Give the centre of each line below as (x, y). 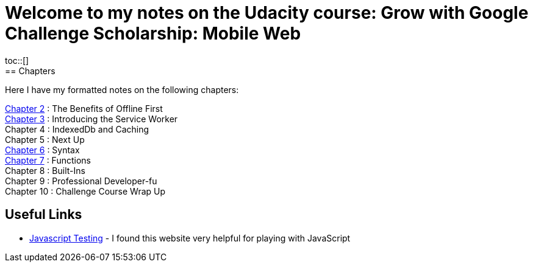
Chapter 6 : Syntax (42, 150)
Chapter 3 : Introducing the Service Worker (91, 119)
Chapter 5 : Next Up (45, 139)
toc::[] (17, 60)
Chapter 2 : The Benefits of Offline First (84, 108)
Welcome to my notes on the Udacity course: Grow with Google (267, 13)
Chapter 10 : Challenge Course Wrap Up (85, 191)
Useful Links (44, 215)
